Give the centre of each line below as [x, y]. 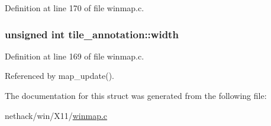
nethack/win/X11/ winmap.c [56, 115]
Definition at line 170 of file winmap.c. [75, 8]
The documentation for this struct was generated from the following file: [136, 95]
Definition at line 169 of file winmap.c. [75, 56]
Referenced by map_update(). [59, 76]
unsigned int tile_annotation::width [92, 34]
